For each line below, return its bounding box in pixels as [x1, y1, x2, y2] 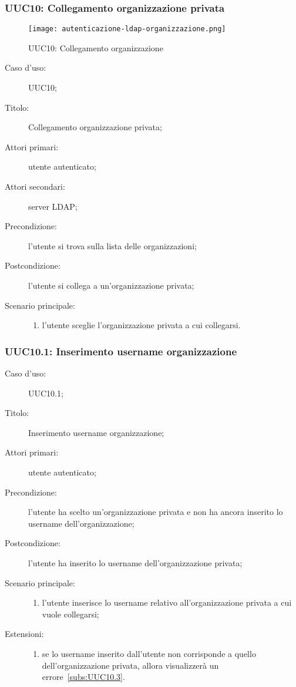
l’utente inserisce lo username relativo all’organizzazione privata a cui [42, 596, 292, 609]
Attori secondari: [5, 180, 65, 193]
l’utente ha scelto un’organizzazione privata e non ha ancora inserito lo [28, 506, 283, 518]
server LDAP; [28, 200, 78, 212]
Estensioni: [5, 627, 44, 640]
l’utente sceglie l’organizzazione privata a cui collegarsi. [42, 319, 241, 331]
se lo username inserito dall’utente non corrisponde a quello [42, 647, 256, 659]
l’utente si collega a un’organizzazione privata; [28, 279, 194, 291]
